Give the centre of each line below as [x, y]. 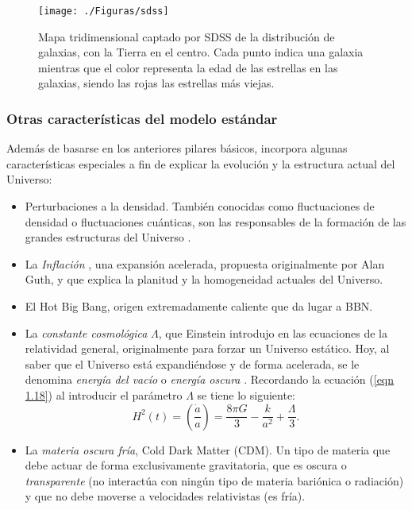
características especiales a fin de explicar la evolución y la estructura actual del [201, 163]
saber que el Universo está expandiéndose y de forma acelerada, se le [192, 363]
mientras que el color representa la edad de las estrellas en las [188, 67]
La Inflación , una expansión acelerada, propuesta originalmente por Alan [205, 263]
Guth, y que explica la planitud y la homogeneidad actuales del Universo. [204, 279]
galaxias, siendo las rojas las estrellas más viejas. [156, 83]
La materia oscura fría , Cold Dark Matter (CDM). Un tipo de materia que [208, 449]
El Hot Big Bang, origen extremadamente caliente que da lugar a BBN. [199, 306]
